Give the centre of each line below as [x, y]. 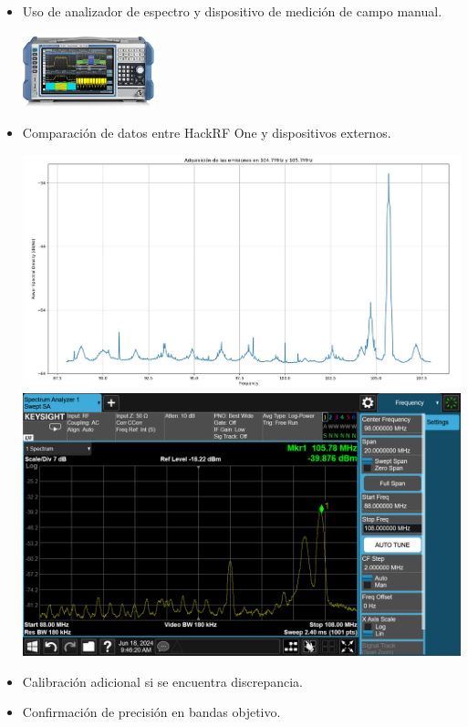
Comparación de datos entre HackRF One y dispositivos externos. [207, 133]
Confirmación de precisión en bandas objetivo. [151, 712]
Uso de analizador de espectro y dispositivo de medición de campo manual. [232, 11]
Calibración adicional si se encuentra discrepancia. [162, 681]
